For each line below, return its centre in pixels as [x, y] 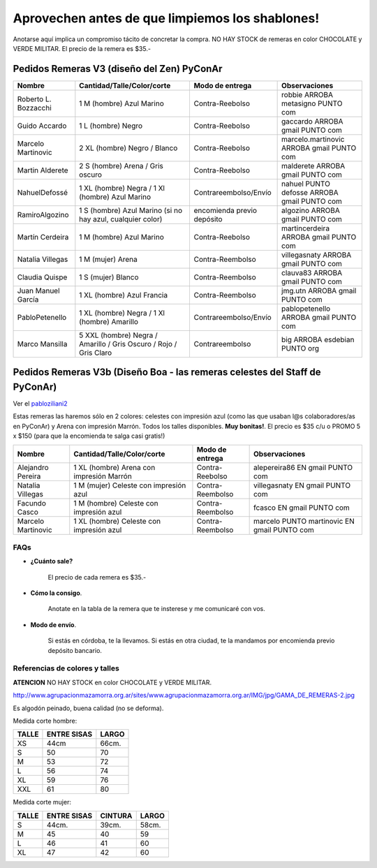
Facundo [32, 503]
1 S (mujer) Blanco [109, 277]
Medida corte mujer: [42, 802]
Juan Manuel [38, 290]
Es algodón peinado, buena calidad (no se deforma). [88, 708]
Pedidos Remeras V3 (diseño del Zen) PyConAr [118, 69]
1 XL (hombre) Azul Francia [123, 295]
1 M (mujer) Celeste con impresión [130, 485]
